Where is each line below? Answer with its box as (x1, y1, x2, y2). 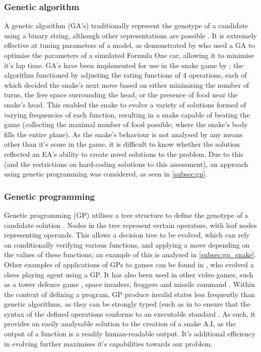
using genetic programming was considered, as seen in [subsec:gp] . (4, 168, 208, 179)
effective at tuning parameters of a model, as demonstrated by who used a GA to (4, 40, 255, 50)
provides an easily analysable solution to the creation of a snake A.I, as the (4, 318, 236, 329)
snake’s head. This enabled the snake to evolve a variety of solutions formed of (4, 99, 246, 109)
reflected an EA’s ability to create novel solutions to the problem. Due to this (4, 148, 243, 159)
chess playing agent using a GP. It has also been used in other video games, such (4, 269, 253, 279)
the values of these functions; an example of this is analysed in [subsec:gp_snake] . (4, 249, 256, 260)
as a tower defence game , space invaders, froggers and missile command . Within (4, 279, 255, 289)
